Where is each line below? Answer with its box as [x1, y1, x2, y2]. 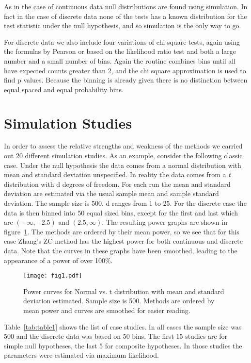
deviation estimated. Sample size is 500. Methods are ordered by [23, 296, 215, 306]
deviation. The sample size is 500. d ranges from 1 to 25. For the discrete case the [4, 198, 247, 208]
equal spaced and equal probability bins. [4, 84, 124, 94]
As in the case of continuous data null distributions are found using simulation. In [4, 1, 248, 11]
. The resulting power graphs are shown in [102, 217, 227, 227]
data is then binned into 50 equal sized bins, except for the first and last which [4, 207, 238, 217]
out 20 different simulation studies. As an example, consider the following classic [4, 150, 243, 161]
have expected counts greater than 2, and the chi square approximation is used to [4, 65, 246, 75]
